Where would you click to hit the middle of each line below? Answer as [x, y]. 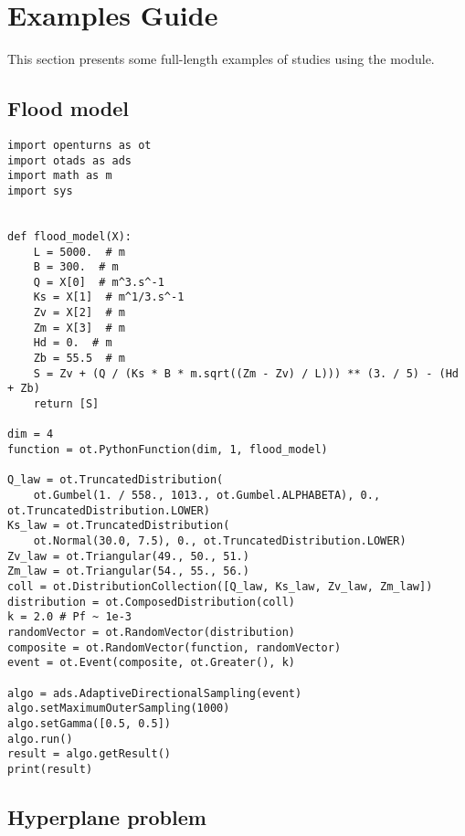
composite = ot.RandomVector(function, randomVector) [174, 647]
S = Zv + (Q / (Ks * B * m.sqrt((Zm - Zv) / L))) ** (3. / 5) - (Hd [246, 373]
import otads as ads [70, 160]
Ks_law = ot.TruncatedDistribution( [119, 526]
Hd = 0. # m [73, 343]
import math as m [60, 176]
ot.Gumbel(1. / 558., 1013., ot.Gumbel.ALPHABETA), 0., [207, 496]
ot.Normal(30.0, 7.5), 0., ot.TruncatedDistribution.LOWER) [220, 540]
